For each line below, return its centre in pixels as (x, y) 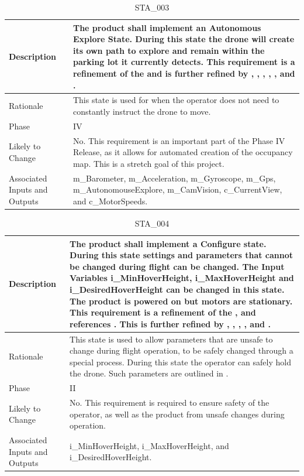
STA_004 (152, 223)
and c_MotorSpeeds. (110, 201)
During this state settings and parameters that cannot (182, 255)
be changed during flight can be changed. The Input (177, 266)
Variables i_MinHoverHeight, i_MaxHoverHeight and (182, 278)
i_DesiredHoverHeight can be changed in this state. (177, 289)
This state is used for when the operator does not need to (176, 100)
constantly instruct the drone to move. (142, 111)
